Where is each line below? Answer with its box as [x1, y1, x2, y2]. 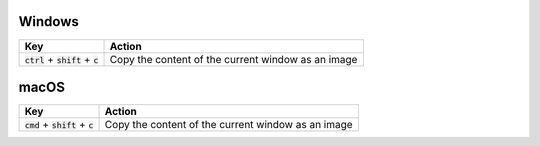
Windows [18, 13, 79, 30]
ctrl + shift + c [24, 52, 99, 66]
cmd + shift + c [24, 118, 94, 132]
